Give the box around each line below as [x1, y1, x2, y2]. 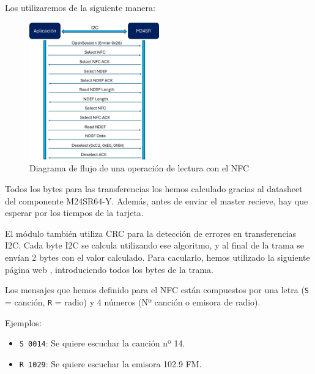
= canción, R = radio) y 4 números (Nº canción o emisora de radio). [5, 295, 261, 308]
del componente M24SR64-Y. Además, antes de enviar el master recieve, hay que [5, 194, 308, 207]
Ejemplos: [5, 316, 42, 329]
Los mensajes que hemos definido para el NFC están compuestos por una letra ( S [5, 283, 309, 296]
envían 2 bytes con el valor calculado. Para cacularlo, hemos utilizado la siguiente [5, 251, 310, 263]
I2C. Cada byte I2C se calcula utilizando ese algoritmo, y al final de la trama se [5, 239, 305, 252]
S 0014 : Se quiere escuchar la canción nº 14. [19, 337, 185, 350]
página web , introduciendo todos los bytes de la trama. [5, 263, 213, 275]
